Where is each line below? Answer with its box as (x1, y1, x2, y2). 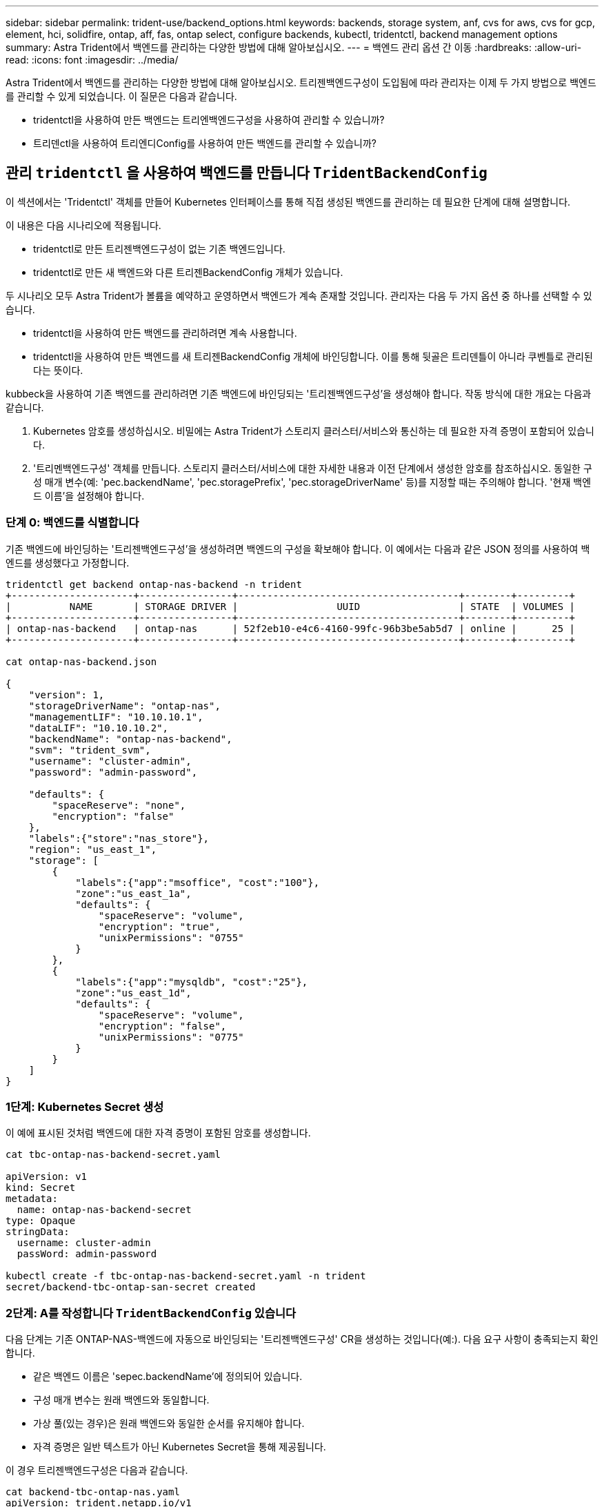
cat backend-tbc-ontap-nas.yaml (6, 1486, 180, 1498)
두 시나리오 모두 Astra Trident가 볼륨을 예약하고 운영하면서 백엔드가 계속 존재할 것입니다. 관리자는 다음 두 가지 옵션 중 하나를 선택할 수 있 (6, 289, 592, 302)
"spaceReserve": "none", (52, 799, 186, 811)
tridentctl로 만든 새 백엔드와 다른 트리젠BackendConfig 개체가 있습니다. (33, 266, 343, 278)
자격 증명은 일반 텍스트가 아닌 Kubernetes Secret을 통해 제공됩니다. (33, 1441, 326, 1453)
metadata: (6, 1193, 58, 1205)
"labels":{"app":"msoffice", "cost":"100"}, (75, 876, 320, 888)
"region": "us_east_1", (28, 843, 157, 855)
